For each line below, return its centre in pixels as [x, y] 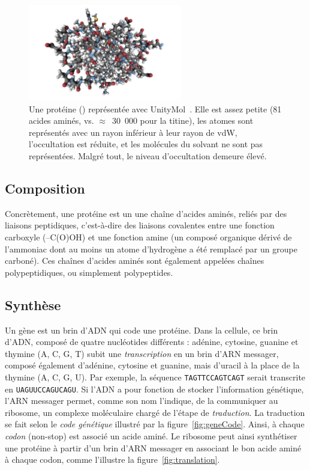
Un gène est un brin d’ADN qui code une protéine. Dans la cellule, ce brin [142, 330]
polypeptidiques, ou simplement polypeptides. [89, 272]
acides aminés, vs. [61, 121]
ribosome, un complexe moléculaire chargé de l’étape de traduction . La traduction [155, 412]
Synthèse [33, 304]
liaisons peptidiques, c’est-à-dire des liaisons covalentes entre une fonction [140, 225]
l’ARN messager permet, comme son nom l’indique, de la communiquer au [142, 401]
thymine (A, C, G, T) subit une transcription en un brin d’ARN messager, [142, 353]
